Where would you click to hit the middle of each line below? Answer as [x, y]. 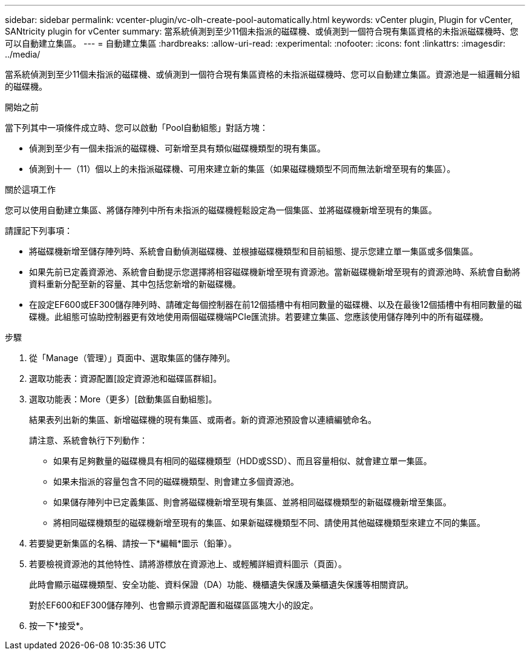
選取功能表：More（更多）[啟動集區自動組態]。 [123, 399]
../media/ [23, 54]
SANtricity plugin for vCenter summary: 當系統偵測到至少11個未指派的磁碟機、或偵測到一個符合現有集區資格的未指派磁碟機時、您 [262, 31]
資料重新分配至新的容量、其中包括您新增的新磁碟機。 [135, 284]
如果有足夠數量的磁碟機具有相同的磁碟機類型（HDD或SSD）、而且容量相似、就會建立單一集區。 [243, 461]
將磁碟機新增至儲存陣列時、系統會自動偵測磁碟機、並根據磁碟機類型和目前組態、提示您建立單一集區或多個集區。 [254, 251]
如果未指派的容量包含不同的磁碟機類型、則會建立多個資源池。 [176, 481]
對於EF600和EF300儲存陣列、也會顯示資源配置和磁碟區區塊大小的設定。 [174, 605]
